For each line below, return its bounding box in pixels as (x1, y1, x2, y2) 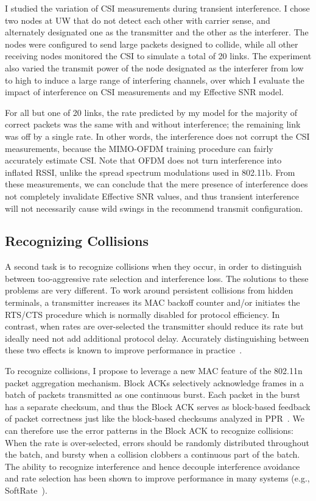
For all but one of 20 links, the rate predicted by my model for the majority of (5, 106, 297, 118)
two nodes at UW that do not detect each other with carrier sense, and (5, 13, 270, 26)
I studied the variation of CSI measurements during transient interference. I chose (5, 2, 310, 14)
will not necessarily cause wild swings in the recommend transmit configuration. (5, 201, 303, 214)
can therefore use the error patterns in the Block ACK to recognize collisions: (5, 424, 294, 437)
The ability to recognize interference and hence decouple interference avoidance (5, 460, 300, 472)
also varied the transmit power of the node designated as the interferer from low (5, 61, 304, 74)
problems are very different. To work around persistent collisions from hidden (5, 284, 293, 297)
